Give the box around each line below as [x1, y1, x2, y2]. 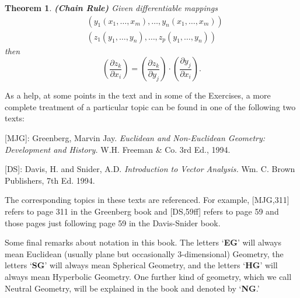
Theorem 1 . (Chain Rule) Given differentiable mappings [5, 2, 218, 13]
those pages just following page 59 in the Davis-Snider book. [5, 216, 221, 229]
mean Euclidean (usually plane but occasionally [5, 247, 175, 260]
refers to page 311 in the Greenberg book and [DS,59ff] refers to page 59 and [5, 205, 279, 217]
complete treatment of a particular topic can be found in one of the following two [5, 100, 296, 113]
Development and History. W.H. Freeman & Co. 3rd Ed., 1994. [5, 143, 231, 155]
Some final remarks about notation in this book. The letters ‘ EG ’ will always [5, 236, 282, 248]
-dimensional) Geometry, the [182, 247, 284, 260]
